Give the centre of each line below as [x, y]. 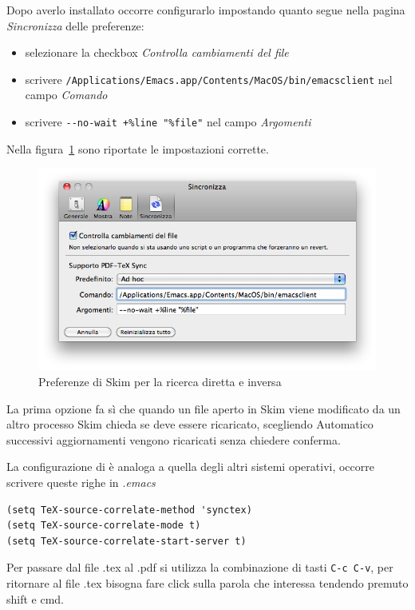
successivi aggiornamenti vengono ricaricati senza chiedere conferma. [174, 439]
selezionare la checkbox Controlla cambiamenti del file [157, 52]
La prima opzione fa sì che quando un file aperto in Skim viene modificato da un [204, 408]
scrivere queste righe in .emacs [81, 482]
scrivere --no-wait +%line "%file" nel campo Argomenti [168, 122]
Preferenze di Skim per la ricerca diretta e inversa [160, 381]
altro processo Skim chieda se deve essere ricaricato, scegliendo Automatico [190, 424]
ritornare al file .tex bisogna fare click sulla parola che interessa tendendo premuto [207, 582]
